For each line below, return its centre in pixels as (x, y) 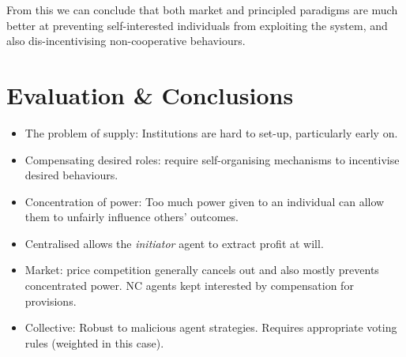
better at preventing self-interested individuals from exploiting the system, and (197, 25)
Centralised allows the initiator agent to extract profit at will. (174, 243)
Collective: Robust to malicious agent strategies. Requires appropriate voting (211, 327)
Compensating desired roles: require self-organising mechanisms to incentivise (212, 159)
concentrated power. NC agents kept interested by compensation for (189, 286)
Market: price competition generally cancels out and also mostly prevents (202, 270)
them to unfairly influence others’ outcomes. (132, 217)
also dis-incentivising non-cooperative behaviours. (126, 41)
